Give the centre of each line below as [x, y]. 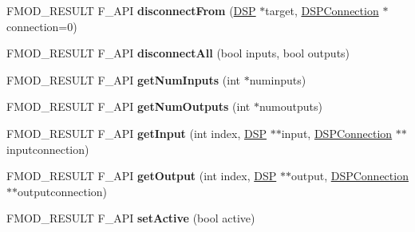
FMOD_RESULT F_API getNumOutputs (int [128, 106]
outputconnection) [63, 191]
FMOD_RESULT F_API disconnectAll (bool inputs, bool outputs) [178, 53]
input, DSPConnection [337, 133]
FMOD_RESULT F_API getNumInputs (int [123, 79]
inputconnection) [48, 149]
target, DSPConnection [322, 10]
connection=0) [42, 26]
